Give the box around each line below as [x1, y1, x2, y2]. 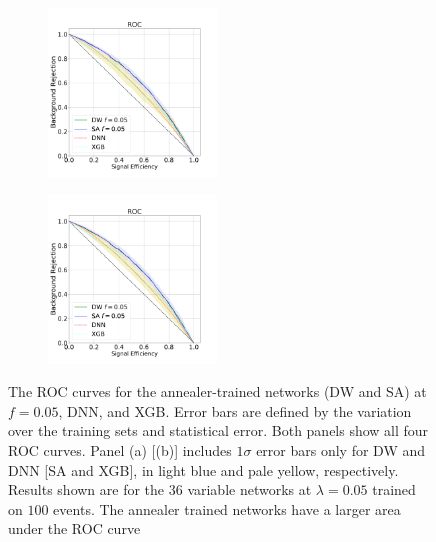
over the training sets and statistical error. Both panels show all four [8, 420, 429, 441]
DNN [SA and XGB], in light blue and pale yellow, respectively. [8, 459, 399, 480]
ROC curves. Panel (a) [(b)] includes [8, 440, 232, 461]
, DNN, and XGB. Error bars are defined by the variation [58, 400, 412, 421]
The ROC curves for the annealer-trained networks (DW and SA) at [8, 381, 427, 402]
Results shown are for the [8, 479, 165, 500]
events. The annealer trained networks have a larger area [53, 498, 401, 519]
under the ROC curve [8, 518, 141, 539]
